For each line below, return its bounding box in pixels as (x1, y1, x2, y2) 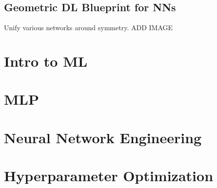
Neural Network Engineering (4, 127, 202, 147)
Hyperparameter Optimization (4, 166, 214, 186)
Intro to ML (4, 51, 88, 71)
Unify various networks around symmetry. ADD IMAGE (4, 22, 173, 33)
